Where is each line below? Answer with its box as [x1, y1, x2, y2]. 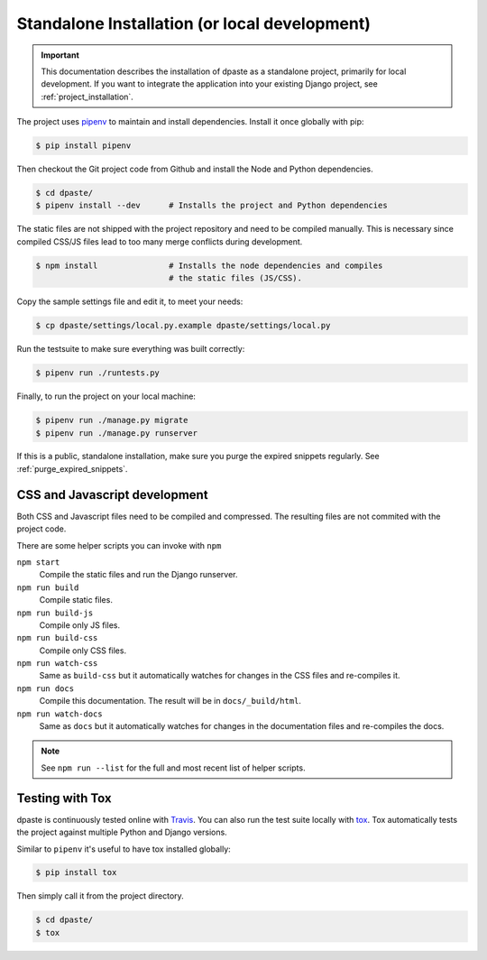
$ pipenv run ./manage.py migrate [35, 415, 188, 426]
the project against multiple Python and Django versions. [16, 826, 227, 838]
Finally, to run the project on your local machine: [16, 391, 196, 402]
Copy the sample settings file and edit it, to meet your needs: [16, 296, 243, 307]
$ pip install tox [35, 867, 117, 878]
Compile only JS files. [39, 619, 121, 631]
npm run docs [16, 683, 75, 694]
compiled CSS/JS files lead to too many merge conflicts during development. [16, 235, 303, 247]
